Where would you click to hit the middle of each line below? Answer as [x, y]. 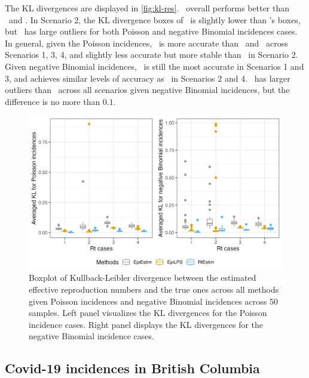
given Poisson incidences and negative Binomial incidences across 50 [153, 301]
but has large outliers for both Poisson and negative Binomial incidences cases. [151, 31]
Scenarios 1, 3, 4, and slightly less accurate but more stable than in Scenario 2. [152, 55]
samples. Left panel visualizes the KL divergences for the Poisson [148, 313]
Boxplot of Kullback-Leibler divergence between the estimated [143, 278]
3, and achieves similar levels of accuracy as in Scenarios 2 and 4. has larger [148, 78]
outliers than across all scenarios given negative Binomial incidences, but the [147, 90]
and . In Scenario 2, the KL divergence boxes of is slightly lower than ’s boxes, [154, 19]
